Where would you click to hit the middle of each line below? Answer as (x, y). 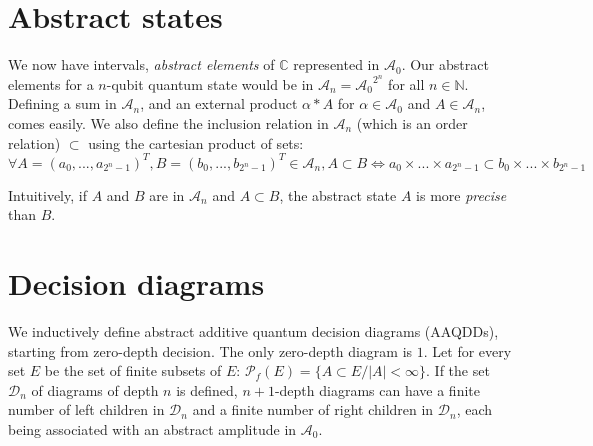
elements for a (51, 83)
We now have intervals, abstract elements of (141, 64)
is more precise (461, 194)
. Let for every (467, 350)
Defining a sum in (62, 103)
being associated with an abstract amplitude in (152, 428)
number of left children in (86, 409)
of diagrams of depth (95, 389)
